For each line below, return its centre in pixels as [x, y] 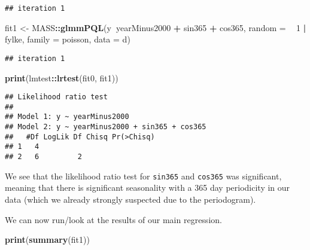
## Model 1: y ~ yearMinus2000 [67, 117]
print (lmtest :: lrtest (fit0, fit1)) [62, 77]
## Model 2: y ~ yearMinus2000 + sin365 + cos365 [106, 127]
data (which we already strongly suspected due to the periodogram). [130, 199]
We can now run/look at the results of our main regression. [113, 219]
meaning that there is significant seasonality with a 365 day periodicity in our [148, 187]
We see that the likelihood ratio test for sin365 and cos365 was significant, [143, 176]
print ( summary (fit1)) [47, 240]
